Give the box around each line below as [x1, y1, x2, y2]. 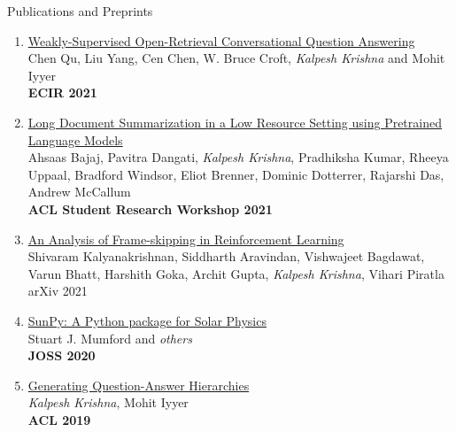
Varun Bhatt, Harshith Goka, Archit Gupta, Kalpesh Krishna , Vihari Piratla [27, 264, 444, 282]
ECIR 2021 [27, 83, 97, 102]
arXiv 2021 [27, 282, 88, 300]
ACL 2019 [27, 410, 91, 428]
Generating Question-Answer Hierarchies [27, 375, 250, 394]
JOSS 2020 [27, 346, 96, 365]
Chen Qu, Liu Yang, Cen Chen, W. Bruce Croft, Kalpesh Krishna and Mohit [27, 49, 445, 67]
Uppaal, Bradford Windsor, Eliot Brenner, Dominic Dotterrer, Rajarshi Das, [27, 165, 444, 183]
